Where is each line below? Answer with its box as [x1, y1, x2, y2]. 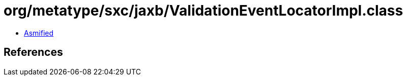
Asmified [24, 28, 54, 37]
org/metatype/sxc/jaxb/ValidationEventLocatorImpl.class [4, 2, 403, 19]
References [4, 46, 63, 59]
